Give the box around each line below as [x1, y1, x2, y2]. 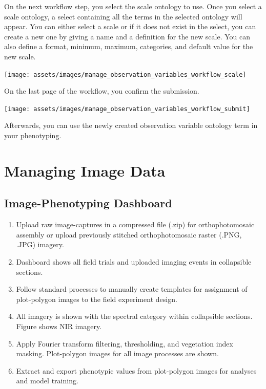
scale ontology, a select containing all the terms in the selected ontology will [4, 11, 242, 21]
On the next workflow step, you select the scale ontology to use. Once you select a [4, 1, 262, 11]
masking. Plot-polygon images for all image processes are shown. [16, 348, 219, 359]
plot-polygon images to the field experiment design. [16, 293, 177, 304]
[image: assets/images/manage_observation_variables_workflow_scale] [4, 71, 247, 78]
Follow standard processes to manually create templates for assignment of [16, 284, 248, 294]
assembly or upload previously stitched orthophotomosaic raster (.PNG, [16, 229, 242, 240]
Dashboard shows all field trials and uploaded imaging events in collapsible [16, 256, 252, 267]
